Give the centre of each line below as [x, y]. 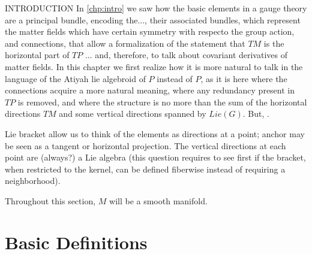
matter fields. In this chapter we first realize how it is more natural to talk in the [154, 66]
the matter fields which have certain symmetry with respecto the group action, [150, 31]
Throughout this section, [50, 200]
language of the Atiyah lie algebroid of [75, 78]
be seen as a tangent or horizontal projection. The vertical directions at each [145, 145]
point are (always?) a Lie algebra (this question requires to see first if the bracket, [155, 157]
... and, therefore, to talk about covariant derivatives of [186, 55]
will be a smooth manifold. [158, 200]
